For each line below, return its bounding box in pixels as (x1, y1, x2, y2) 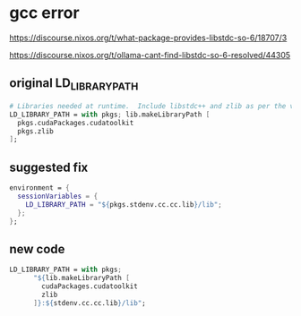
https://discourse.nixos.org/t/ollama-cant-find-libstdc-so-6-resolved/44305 (9, 49, 291, 60)
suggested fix (9, 159, 89, 175)
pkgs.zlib (17, 126, 54, 136)
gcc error (9, 3, 80, 23)
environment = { (9, 184, 70, 192)
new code (9, 241, 65, 257)
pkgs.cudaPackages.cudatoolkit (17, 118, 134, 127)
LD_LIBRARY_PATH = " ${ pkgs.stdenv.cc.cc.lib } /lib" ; (25, 200, 222, 209)
